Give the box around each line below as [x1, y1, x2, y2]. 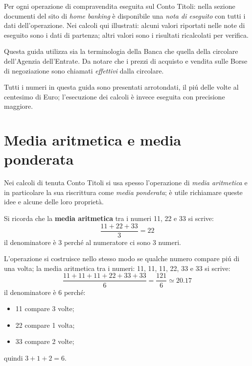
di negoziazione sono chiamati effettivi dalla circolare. [4, 65, 164, 75]
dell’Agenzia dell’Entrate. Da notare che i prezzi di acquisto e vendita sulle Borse [4, 55, 248, 66]
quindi [4, 352, 23, 363]
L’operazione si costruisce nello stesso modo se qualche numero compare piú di [4, 253, 240, 264]
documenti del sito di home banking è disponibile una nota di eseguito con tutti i [4, 10, 246, 21]
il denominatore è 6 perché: [4, 287, 86, 297]
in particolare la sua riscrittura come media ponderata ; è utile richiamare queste [4, 187, 243, 197]
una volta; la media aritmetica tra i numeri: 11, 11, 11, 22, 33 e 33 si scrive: [4, 263, 230, 273]
